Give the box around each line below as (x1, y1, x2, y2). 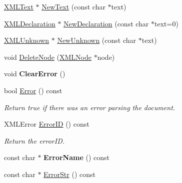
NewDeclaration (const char (63, 18, 149, 28)
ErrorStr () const (43, 169, 95, 179)
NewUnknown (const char (57, 35, 136, 45)
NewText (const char (41, 1, 105, 11)
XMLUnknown (4, 35, 49, 45)
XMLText (4, 1, 33, 11)
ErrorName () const (43, 152, 110, 163)
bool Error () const (4, 85, 62, 95)
